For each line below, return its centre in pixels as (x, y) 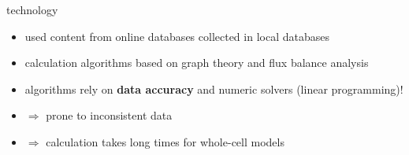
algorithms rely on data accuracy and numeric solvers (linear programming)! (214, 89)
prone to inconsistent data (109, 115)
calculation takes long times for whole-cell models (165, 141)
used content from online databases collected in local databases (177, 36)
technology (32, 9)
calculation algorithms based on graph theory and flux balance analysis (197, 63)
